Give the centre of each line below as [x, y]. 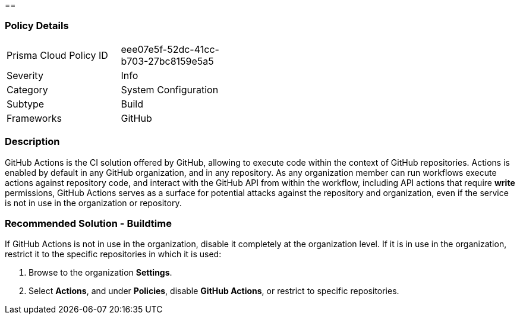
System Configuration [170, 89]
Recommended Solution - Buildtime [88, 223]
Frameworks [34, 118]
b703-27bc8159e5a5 [167, 61]
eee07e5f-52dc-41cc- [170, 49]
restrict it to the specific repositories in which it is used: [113, 254]
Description [32, 142]
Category [27, 89]
